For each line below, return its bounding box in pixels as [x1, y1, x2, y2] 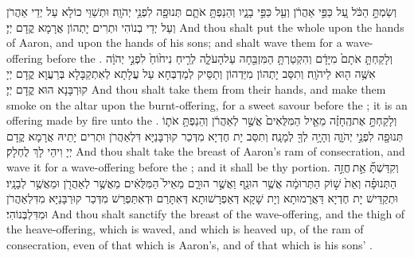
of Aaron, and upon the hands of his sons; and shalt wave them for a [6, 34, 342, 51]
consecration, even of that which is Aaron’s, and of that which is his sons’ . [6, 236, 373, 252]
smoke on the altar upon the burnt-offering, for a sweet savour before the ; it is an [6, 96, 408, 113]
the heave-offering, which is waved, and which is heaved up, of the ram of [6, 221, 364, 237]
